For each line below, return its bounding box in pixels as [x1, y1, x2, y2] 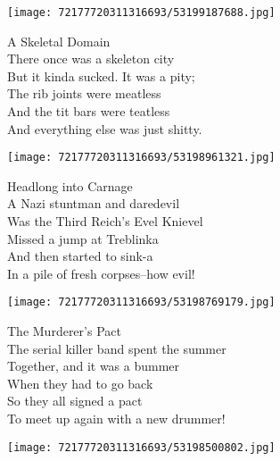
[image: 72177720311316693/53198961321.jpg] [7, 151, 276, 164]
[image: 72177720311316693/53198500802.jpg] [7, 440, 276, 454]
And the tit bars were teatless [7, 102, 170, 121]
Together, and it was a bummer [7, 356, 180, 375]
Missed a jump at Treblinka [7, 229, 159, 247]
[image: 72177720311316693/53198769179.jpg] [7, 296, 276, 309]
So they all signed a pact [7, 391, 143, 410]
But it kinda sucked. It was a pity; [7, 66, 195, 85]
